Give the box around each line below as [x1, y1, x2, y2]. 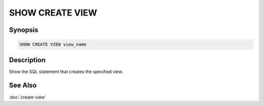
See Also [9, 81, 37, 89]
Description [9, 56, 46, 64]
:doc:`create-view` [9, 94, 46, 100]
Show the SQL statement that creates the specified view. [9, 69, 123, 74]
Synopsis [9, 26, 39, 34]
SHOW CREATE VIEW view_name [19, 42, 87, 47]
